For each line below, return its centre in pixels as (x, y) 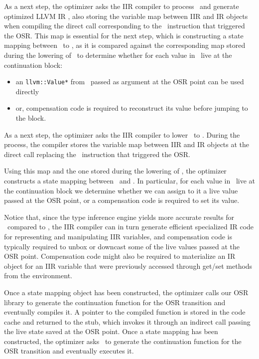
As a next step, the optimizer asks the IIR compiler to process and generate (122, 6)
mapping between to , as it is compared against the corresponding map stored (125, 45)
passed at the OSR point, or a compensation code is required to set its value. (122, 200)
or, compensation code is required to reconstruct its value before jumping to (132, 108)
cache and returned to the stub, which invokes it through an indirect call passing (127, 321)
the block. (31, 118)
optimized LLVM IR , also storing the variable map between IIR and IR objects (126, 16)
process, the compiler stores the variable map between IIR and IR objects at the (127, 144)
